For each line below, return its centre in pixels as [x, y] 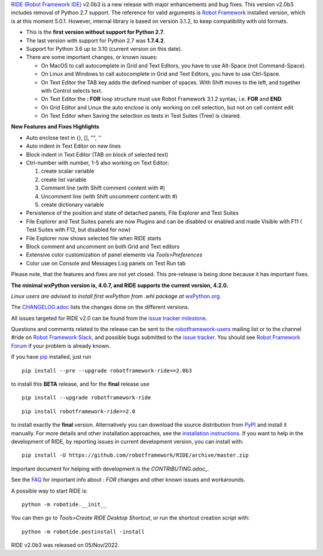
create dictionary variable [72, 204]
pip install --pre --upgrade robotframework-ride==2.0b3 [107, 370]
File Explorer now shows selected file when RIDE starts [94, 238]
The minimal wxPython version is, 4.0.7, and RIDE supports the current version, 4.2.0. [120, 285]
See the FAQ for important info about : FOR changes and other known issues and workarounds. [128, 480]
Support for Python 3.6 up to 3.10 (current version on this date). [104, 48]
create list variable [64, 179]
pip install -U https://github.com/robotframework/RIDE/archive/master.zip [135, 455]
